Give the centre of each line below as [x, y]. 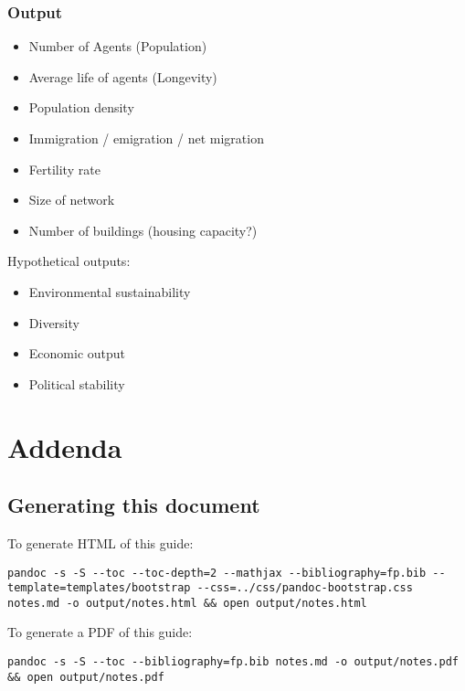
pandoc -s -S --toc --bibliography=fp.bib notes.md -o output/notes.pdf [233, 662]
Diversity [54, 322]
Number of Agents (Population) [118, 46]
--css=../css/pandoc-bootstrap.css [305, 588]
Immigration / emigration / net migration [146, 138]
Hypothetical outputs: [69, 261]
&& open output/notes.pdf [86, 677]
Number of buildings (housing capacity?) [143, 230]
